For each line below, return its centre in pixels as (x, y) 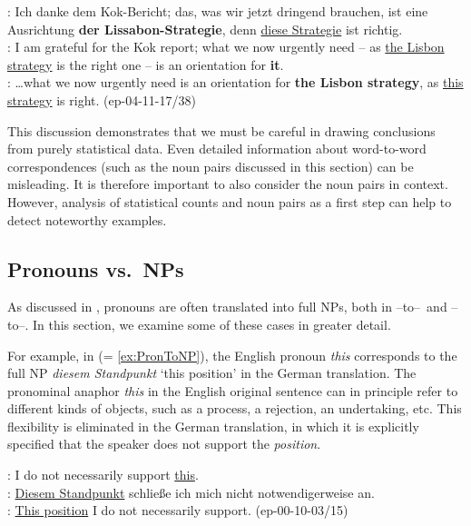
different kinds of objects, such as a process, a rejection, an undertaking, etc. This (235, 408)
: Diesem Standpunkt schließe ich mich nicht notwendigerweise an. (191, 492)
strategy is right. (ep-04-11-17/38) (102, 99)
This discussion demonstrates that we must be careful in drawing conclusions (221, 130)
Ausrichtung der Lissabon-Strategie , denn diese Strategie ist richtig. (205, 29)
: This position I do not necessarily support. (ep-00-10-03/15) (178, 510)
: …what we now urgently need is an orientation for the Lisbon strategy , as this (235, 82)
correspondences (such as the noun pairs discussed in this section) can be (211, 166)
